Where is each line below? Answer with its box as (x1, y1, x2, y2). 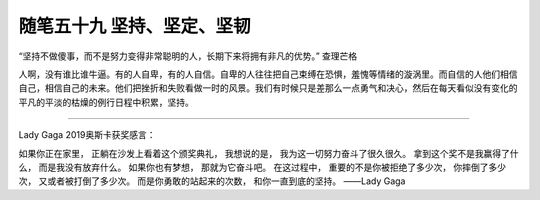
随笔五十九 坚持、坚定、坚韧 (18, 15, 251, 37)
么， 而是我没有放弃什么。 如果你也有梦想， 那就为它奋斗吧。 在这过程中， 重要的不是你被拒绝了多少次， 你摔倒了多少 (18, 161, 507, 173)
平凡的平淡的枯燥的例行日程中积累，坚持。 (18, 96, 194, 108)
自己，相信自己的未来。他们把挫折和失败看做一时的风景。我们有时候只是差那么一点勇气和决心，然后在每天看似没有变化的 (18, 82, 518, 94)
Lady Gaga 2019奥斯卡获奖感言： (18, 129, 156, 141)
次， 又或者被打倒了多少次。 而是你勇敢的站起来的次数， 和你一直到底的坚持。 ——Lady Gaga (18, 175, 406, 187)
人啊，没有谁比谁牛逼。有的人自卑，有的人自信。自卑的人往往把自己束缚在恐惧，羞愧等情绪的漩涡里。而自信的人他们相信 (18, 68, 518, 80)
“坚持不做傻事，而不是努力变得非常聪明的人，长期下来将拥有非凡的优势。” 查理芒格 (18, 50, 358, 62)
